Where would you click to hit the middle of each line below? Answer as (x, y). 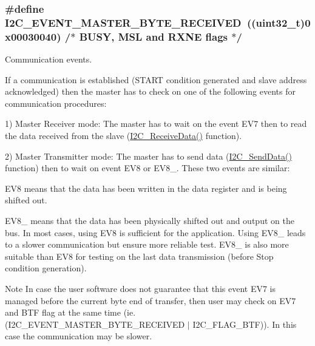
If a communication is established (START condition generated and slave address (156, 79)
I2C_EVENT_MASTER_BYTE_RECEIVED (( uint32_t (153, 22)
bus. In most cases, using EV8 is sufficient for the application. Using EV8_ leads (155, 232)
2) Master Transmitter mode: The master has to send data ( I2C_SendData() (148, 156)
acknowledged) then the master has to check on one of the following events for (150, 91)
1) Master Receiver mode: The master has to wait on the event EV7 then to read (156, 124)
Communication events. (49, 59)
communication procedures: (56, 103)
